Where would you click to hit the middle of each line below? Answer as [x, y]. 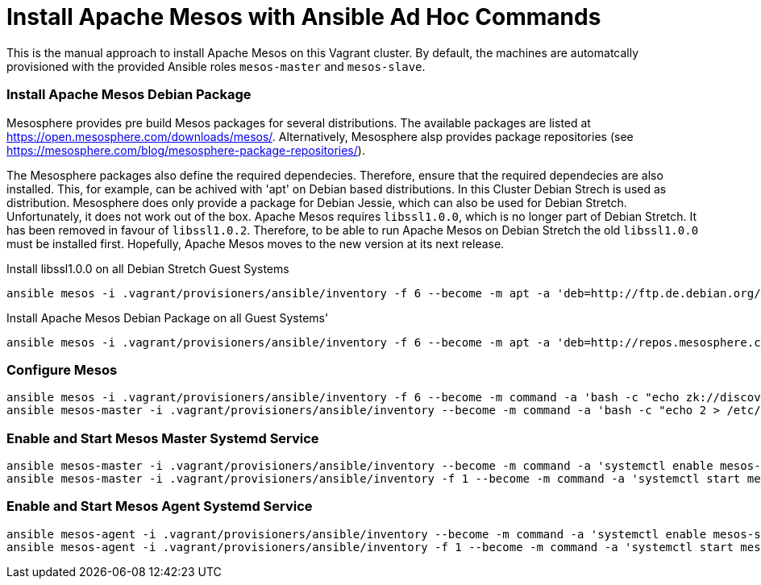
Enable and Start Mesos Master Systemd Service [163, 438]
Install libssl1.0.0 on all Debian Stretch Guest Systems [148, 268]
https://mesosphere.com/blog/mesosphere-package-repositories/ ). [186, 150]
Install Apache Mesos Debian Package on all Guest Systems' [168, 317]
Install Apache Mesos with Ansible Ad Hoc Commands [304, 17]
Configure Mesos [62, 369]
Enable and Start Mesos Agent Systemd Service [160, 506]
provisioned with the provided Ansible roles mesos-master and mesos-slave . [216, 66]
